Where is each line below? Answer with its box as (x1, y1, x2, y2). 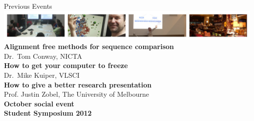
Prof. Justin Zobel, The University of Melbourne (4, 89, 149, 99)
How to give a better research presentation (4, 79, 152, 89)
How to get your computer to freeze (4, 60, 128, 70)
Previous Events (4, 1, 52, 11)
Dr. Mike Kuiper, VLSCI (4, 70, 80, 80)
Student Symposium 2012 (4, 108, 92, 118)
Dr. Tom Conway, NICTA (4, 51, 83, 61)
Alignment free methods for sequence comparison (4, 41, 174, 52)
